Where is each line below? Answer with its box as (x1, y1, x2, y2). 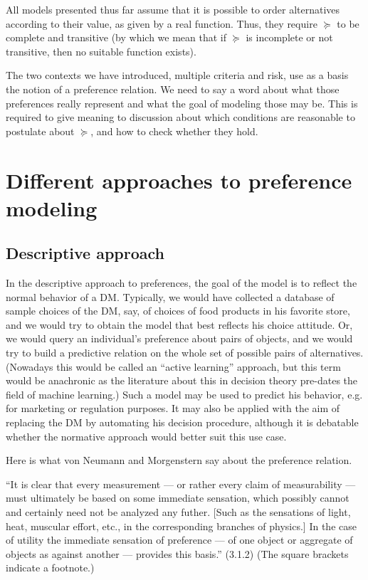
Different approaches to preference (6, 165, 352, 194)
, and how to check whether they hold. (90, 123, 258, 138)
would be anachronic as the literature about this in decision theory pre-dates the (6, 373, 358, 388)
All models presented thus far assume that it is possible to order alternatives (6, 2, 340, 16)
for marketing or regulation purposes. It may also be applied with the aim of (6, 401, 340, 416)
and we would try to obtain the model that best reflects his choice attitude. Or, (6, 317, 353, 332)
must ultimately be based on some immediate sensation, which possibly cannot (6, 490, 349, 505)
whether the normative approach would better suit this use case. (6, 428, 287, 443)
